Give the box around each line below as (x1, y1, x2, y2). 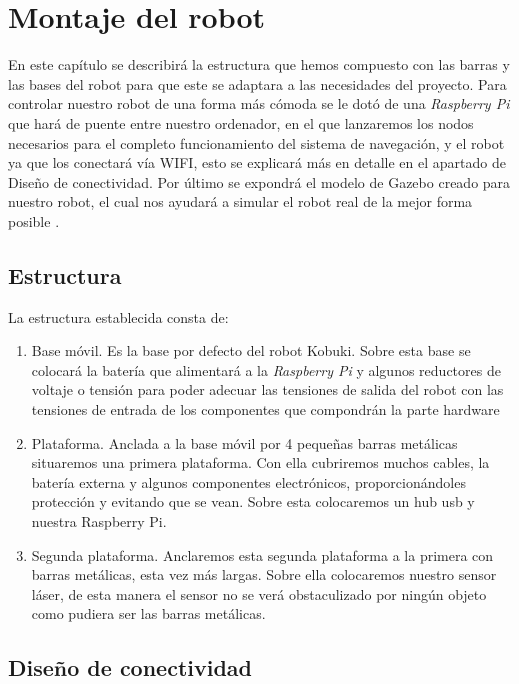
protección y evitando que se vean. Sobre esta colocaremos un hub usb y (31, 491, 475, 512)
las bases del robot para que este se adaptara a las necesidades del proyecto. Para (8, 73, 507, 94)
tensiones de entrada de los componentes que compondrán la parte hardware (31, 399, 500, 420)
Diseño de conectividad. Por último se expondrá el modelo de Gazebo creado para (8, 171, 511, 192)
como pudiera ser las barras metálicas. (31, 603, 266, 624)
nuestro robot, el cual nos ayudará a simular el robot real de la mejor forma (8, 191, 473, 212)
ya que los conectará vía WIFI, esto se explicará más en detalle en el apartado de (8, 152, 506, 173)
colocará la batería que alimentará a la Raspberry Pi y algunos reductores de (31, 359, 501, 380)
